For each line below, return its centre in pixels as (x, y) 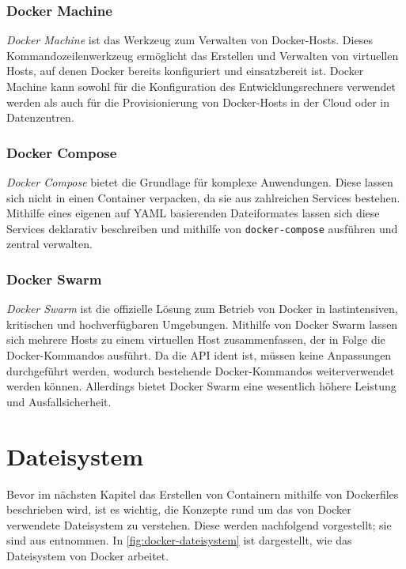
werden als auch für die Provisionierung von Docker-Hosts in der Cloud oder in (198, 102)
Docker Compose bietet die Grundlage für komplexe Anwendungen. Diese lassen (200, 182)
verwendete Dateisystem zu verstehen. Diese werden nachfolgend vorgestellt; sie (199, 524)
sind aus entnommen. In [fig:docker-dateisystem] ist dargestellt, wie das (179, 540)
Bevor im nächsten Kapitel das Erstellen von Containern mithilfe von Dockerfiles (203, 494)
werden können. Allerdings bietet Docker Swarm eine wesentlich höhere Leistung (201, 386)
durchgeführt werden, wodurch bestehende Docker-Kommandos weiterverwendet (201, 370)
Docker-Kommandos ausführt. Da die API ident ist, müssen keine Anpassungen (199, 355)
